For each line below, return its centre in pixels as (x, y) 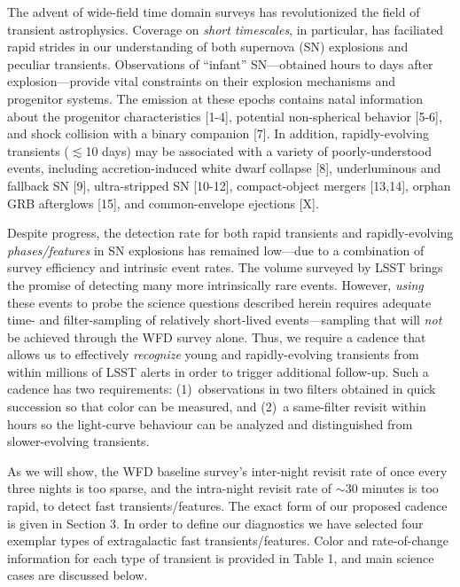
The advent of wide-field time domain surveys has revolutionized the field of (214, 12)
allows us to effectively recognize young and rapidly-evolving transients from (213, 354)
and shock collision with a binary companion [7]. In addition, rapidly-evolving (218, 133)
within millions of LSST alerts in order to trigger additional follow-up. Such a (218, 371)
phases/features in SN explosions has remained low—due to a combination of (216, 250)
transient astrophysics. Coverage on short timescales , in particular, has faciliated (226, 29)
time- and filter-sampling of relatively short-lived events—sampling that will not (225, 320)
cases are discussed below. (78, 575)
